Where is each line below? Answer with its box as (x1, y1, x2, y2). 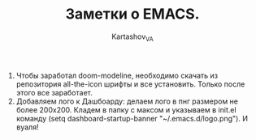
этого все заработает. (15, 87, 93, 97)
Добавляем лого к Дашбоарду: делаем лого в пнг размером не (15, 96, 238, 106)
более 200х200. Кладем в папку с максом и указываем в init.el (15, 104, 237, 114)
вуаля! (15, 122, 39, 132)
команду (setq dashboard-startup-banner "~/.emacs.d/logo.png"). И (15, 113, 248, 123)
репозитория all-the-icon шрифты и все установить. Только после (15, 78, 245, 89)
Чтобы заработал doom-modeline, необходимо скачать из (15, 70, 219, 80)
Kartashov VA (111, 32, 154, 43)
